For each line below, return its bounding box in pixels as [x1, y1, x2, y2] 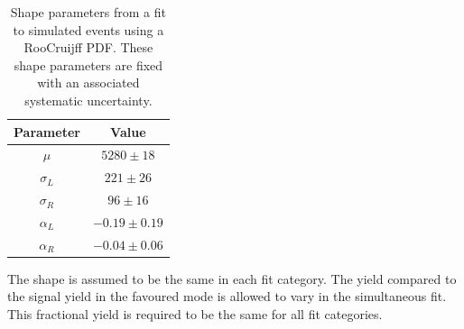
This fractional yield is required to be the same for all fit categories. [7, 305, 383, 324]
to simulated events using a [13, 20, 164, 39]
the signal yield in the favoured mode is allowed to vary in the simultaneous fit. [7, 287, 447, 306]
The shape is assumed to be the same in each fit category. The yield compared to [7, 269, 457, 288]
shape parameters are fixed [14, 55, 163, 74]
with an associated [37, 73, 140, 92]
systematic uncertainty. [24, 90, 153, 109]
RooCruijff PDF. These [23, 38, 153, 57]
